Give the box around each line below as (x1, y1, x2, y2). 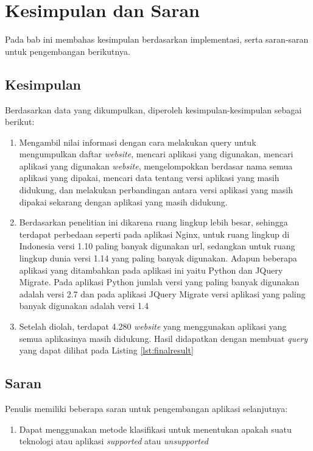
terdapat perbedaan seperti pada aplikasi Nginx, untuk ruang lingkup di (19, 227, 290, 240)
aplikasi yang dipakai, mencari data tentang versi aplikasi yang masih (19, 171, 280, 184)
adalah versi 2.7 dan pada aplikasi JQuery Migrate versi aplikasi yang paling (19, 287, 306, 300)
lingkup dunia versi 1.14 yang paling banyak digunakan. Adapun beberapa (19, 252, 297, 265)
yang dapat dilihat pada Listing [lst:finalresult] (19, 344, 194, 357)
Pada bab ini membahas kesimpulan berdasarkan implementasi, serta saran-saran (5, 33, 309, 46)
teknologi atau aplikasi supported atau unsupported (19, 435, 208, 447)
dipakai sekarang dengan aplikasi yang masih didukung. (19, 195, 228, 208)
